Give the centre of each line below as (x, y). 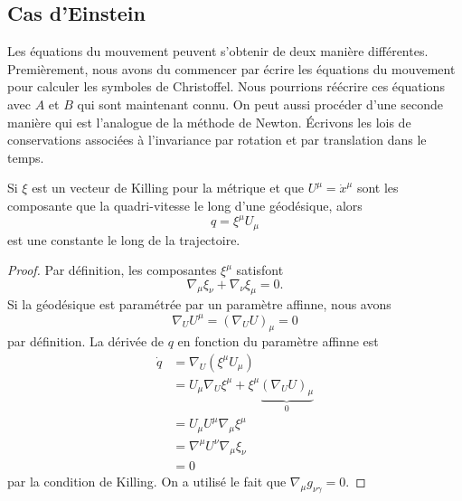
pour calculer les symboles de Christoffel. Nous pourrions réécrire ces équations (226, 86)
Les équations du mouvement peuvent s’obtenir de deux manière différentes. (218, 51)
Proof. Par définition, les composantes (112, 270)
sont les (377, 188)
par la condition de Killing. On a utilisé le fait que (147, 482)
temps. (26, 157)
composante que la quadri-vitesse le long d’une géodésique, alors (185, 205)
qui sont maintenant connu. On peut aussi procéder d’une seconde (260, 104)
